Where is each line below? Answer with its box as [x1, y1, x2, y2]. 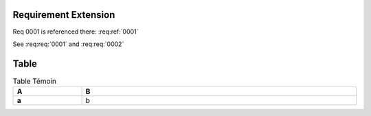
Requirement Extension [12, 9, 115, 21]
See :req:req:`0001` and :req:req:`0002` [12, 40, 124, 48]
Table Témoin [12, 76, 56, 86]
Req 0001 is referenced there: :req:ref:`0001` [12, 27, 139, 36]
